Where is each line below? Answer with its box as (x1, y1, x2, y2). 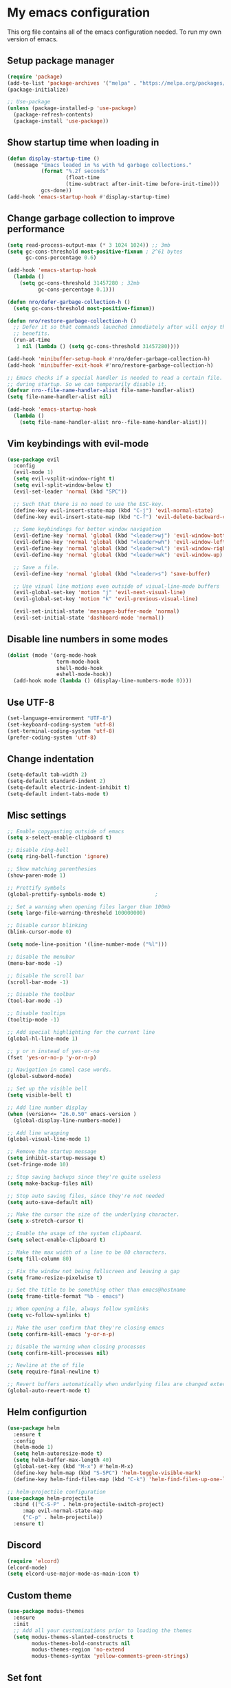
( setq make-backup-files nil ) (7, 1180, 94, 1187)
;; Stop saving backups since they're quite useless (7, 1173, 162, 1180)
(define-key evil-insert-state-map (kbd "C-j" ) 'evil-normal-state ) (13, 507, 214, 514)
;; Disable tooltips (7, 1010, 67, 1017)
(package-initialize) (7, 86, 69, 93)
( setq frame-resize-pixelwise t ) (7, 1274, 103, 1281)
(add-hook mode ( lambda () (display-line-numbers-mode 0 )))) (13, 678, 192, 684)
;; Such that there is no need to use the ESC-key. (13, 500, 165, 507)
